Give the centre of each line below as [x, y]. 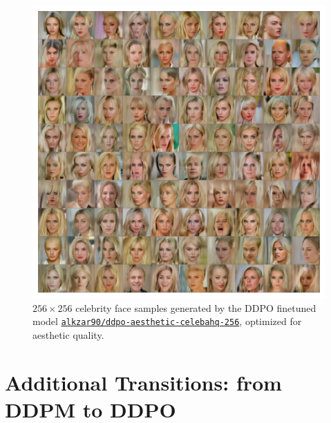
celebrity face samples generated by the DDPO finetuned [196, 307]
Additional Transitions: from [143, 382]
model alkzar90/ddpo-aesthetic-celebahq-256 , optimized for [167, 321]
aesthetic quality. [68, 334]
